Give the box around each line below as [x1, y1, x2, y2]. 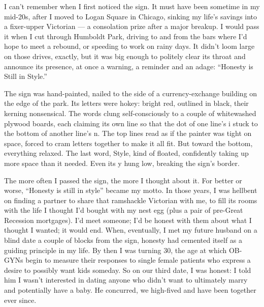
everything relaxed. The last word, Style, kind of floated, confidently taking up [4, 148, 249, 158]
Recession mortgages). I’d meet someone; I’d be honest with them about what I [4, 214, 252, 225]
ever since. [4, 294, 37, 305]
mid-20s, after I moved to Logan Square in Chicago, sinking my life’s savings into [4, 11, 257, 21]
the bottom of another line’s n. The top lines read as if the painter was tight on [4, 128, 252, 138]
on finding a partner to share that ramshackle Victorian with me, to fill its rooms [4, 194, 257, 205]
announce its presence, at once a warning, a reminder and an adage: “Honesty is [4, 61, 253, 71]
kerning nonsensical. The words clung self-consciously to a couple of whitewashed [4, 107, 256, 118]
